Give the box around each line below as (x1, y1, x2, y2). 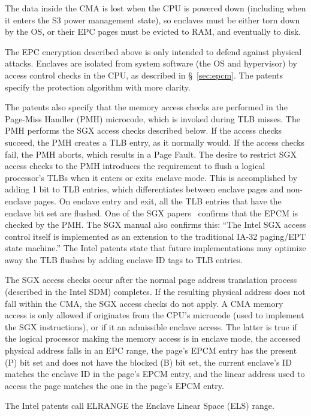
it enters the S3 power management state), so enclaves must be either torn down (5, 13, 300, 26)
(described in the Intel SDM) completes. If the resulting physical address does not (5, 285, 306, 298)
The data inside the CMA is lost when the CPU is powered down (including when (5, 2, 306, 14)
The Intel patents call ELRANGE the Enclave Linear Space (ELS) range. (5, 399, 274, 412)
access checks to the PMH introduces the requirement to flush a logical (5, 159, 265, 172)
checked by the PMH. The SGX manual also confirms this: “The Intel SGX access (5, 218, 306, 231)
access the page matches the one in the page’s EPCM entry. (5, 379, 224, 391)
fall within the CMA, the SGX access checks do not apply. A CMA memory (5, 297, 283, 309)
